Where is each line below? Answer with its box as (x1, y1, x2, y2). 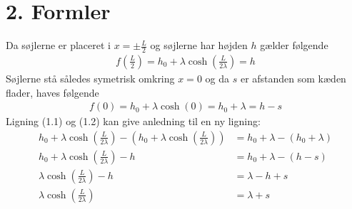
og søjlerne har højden (150, 38, 248, 53)
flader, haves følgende (6, 85, 99, 100)
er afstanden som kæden (240, 70, 346, 85)
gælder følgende (260, 38, 328, 53)
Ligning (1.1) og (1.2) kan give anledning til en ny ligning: (6, 114, 261, 129)
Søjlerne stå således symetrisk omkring (6, 70, 175, 85)
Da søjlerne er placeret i (6, 38, 111, 53)
